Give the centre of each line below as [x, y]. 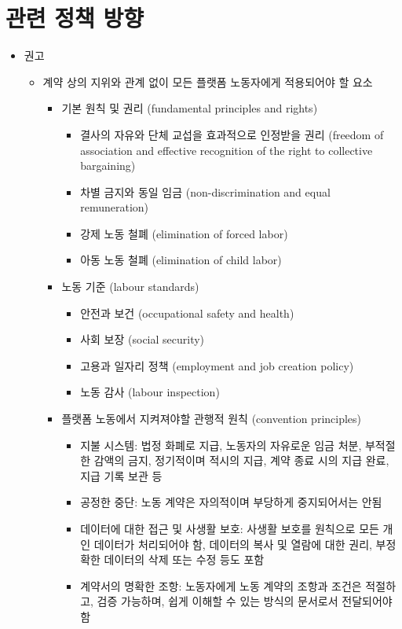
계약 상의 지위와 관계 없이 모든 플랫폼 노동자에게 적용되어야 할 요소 [208, 81]
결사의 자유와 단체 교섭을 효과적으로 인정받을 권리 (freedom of [232, 134]
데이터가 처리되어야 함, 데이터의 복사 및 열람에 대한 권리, [233, 544]
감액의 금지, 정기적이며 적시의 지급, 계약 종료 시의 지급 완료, [241, 460]
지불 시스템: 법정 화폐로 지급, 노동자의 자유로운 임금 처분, [221, 445]
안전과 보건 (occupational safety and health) [187, 313]
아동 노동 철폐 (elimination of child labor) [181, 260]
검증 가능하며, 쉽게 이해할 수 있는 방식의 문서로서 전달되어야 [245, 601]
